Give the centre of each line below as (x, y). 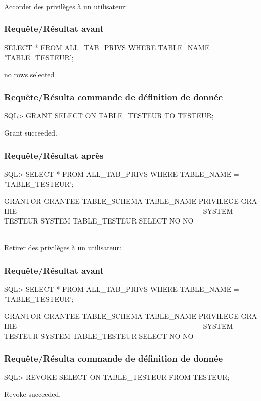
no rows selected (29, 74)
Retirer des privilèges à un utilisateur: (63, 248)
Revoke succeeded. (33, 394)
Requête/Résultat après (54, 155)
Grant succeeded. (31, 132)
